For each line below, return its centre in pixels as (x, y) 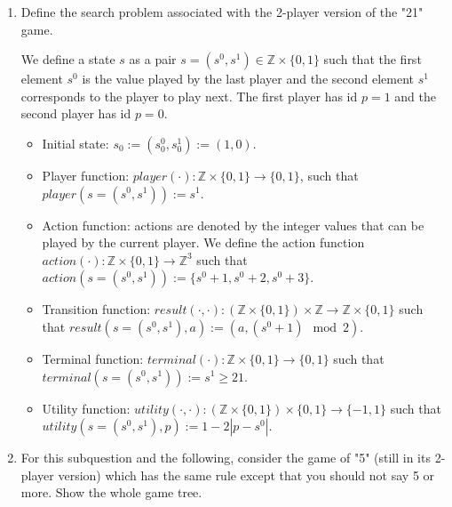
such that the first (373, 59)
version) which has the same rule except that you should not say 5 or (246, 475)
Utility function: (86, 408)
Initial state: (75, 143)
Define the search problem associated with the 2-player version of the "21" (222, 12)
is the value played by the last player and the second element (248, 79)
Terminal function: (93, 358)
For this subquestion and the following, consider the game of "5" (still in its (226, 458)
